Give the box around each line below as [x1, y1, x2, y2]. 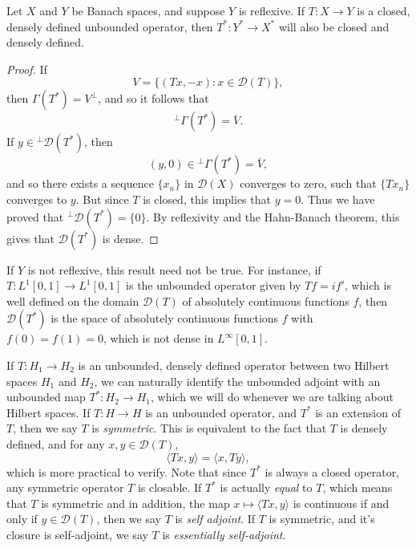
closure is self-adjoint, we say [6, 526, 148, 542]
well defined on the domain [6, 292, 139, 309]
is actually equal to [220, 479, 313, 496]
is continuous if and [293, 494, 390, 511]
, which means [322, 479, 393, 496]
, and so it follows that [98, 90, 209, 107]
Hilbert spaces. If [6, 404, 91, 420]
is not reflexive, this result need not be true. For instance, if [27, 261, 321, 278]
